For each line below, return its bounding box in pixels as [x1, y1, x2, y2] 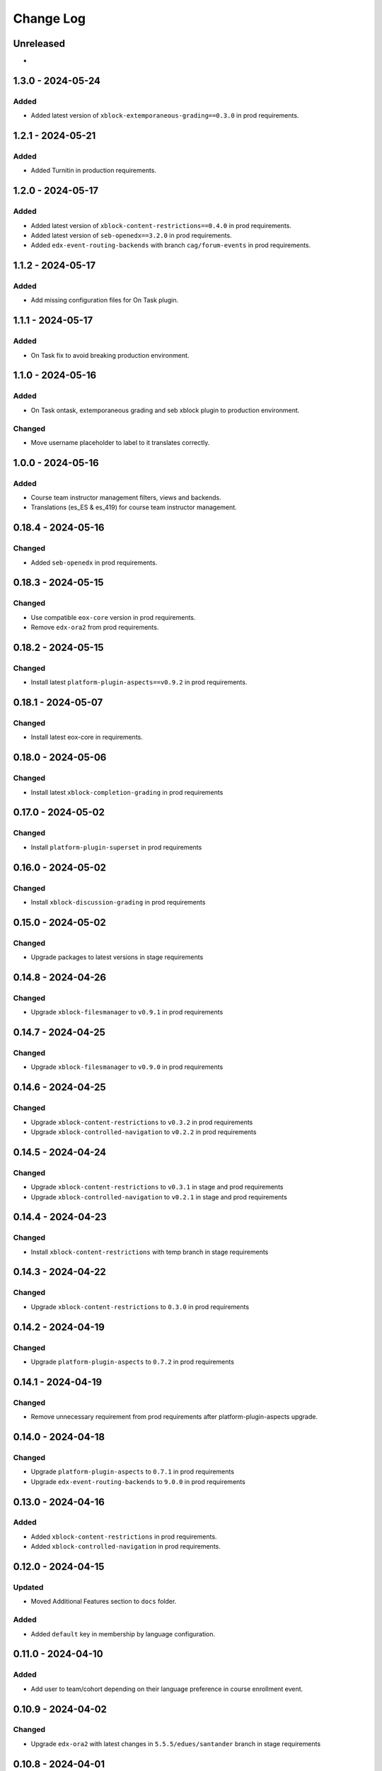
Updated [13, 1583, 44, 1592]
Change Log [13, 11, 86, 26]
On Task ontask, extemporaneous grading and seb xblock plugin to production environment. [30, 406, 300, 414]
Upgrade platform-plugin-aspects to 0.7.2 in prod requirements [30, 1357, 235, 1366]
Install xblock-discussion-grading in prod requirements [30, 898, 206, 906]
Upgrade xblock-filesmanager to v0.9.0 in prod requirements [30, 1063, 224, 1071]
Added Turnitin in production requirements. [30, 166, 157, 175]
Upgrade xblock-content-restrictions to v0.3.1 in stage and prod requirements [30, 1183, 284, 1192]
